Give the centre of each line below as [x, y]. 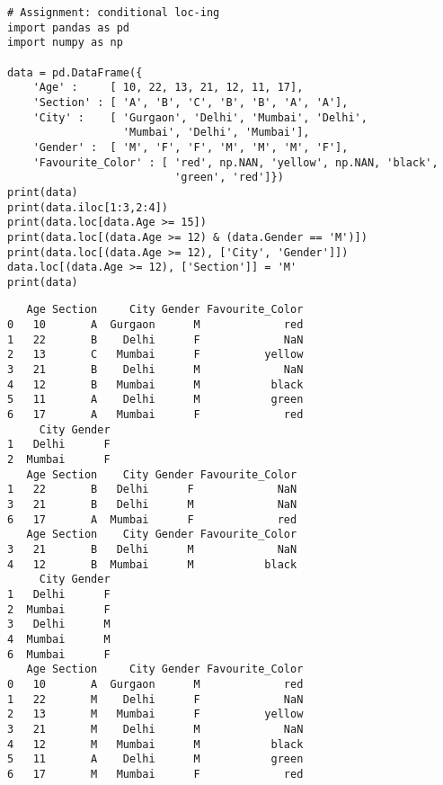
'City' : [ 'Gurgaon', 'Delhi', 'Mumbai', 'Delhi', [200, 117]
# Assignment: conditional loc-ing [114, 13]
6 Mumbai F [59, 654]
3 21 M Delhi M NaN [155, 729]
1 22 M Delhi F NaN [155, 699]
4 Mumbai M [59, 639]
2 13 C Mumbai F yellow [155, 355]
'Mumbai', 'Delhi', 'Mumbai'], [216, 133]
